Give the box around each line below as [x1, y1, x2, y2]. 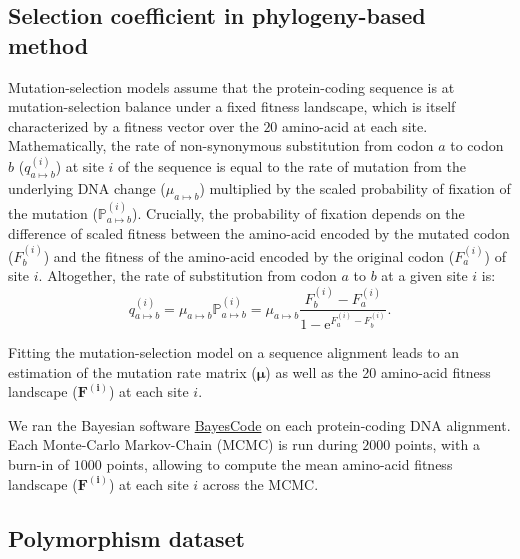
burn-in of [8, 453, 70, 474]
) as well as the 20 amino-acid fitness [265, 361, 491, 382]
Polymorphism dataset [8, 522, 246, 553]
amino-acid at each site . [282, 115, 428, 136]
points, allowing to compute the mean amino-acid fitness [106, 453, 453, 474]
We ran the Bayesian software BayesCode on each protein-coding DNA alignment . [8, 414, 511, 435]
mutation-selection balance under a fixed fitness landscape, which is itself [8, 96, 456, 117]
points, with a [395, 434, 480, 455]
